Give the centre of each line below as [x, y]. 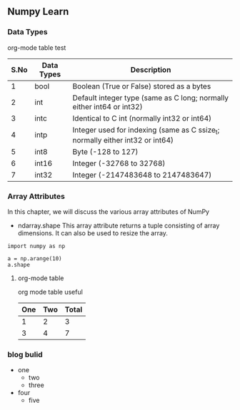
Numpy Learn [38, 12]
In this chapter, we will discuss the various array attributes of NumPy [108, 212]
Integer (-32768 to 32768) [119, 163]
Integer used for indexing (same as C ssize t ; [146, 130]
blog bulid [25, 354]
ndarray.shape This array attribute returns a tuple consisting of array [119, 226]
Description [151, 69]
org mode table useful [50, 292]
